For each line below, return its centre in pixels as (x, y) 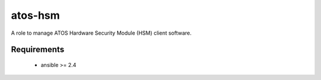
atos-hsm (35, 15)
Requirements (38, 50)
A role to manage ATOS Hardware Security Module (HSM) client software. (101, 33)
